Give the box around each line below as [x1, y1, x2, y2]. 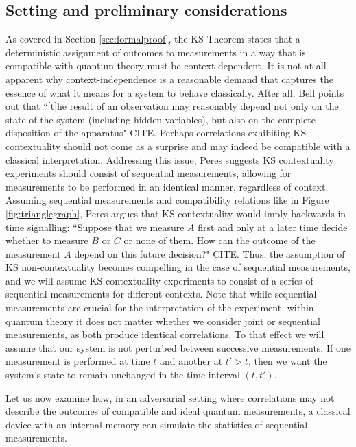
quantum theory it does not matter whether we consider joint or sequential [5, 313, 320, 328]
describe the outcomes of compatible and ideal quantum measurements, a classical [5, 404, 351, 418]
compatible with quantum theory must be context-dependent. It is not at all [5, 58, 327, 73]
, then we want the [248, 354, 327, 368]
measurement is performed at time [5, 354, 150, 368]
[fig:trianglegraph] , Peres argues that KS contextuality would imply [5, 206, 288, 220]
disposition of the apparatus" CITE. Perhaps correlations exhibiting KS [5, 125, 307, 140]
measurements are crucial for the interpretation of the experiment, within [5, 300, 314, 315]
